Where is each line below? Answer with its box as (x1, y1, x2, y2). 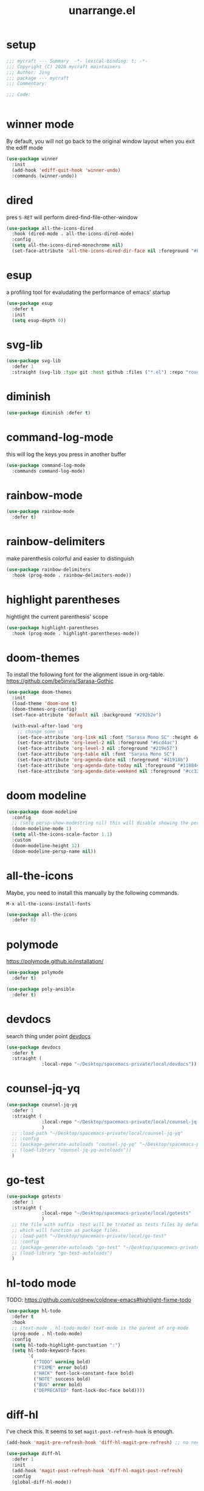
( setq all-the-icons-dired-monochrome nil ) (12, 242, 123, 248)
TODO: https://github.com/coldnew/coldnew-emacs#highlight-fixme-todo (6, 1296, 191, 1304)
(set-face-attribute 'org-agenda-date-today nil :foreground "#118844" (17, 762, 202, 769)
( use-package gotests (6, 1193, 61, 1199)
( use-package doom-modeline (6, 809, 78, 815)
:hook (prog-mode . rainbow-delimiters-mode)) (12, 572, 132, 578)
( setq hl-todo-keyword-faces (12, 1347, 86, 1354)
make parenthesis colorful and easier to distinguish (6, 555, 135, 562)
